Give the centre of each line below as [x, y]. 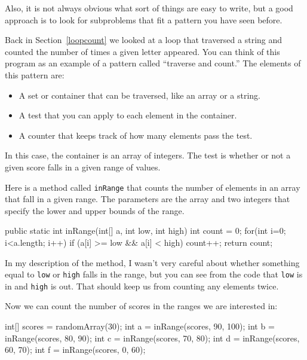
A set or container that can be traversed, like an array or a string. [139, 95]
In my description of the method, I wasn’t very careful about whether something [152, 262]
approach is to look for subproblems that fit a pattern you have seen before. [144, 19]
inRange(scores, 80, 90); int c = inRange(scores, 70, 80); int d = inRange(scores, [152, 338]
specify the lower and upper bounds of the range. [95, 210]
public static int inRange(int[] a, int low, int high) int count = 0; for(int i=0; [145, 231]
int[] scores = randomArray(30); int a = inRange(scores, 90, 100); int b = [140, 326]
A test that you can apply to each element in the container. [128, 115]
